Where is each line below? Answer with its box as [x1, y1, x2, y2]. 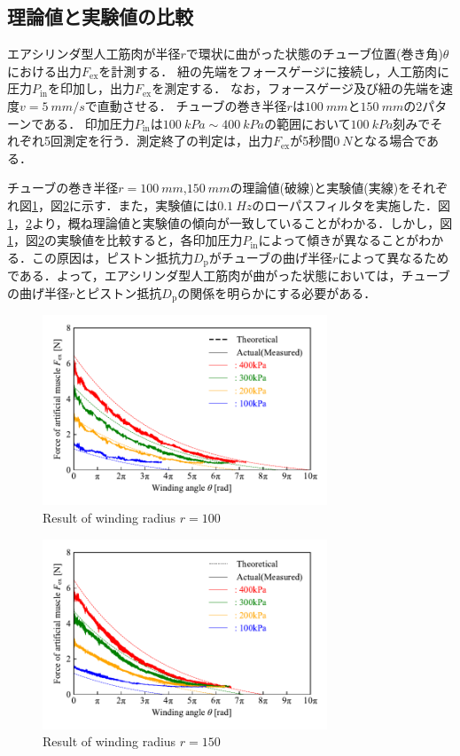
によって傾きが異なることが [258, 231, 419, 249]
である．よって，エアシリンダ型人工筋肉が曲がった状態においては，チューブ [7, 266, 450, 285]
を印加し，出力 [47, 79, 135, 98]
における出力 [7, 61, 82, 80]
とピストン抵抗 [74, 283, 162, 302]
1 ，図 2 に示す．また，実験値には [32, 195, 218, 214]
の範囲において [263, 114, 351, 132]
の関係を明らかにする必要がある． [177, 283, 377, 302]
